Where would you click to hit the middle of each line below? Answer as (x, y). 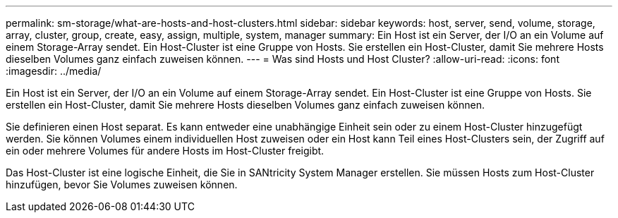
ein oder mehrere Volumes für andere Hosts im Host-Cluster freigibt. (165, 151)
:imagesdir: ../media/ (54, 71)
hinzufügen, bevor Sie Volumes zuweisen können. (122, 184)
